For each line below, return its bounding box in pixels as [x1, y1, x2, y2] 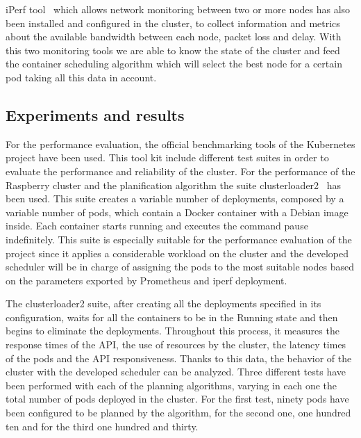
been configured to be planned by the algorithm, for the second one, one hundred [6, 405, 351, 420]
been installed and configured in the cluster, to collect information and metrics [6, 15, 340, 30]
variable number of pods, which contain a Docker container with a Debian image [6, 204, 349, 219]
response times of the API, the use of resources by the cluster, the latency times [6, 337, 346, 352]
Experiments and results [6, 104, 185, 125]
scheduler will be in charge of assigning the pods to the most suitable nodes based [6, 259, 354, 274]
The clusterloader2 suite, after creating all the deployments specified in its [6, 296, 321, 311]
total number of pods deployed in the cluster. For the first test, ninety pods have [6, 391, 349, 406]
